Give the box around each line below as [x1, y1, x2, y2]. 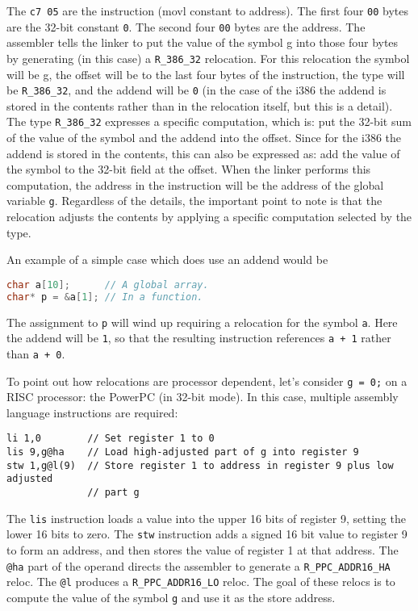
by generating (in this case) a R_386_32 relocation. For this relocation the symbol [6, 49, 410, 66]
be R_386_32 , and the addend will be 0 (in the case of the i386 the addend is [6, 82, 387, 98]
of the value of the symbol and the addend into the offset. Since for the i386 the [6, 129, 402, 146]
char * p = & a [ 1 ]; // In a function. [6, 291, 203, 303]
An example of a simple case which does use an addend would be [6, 251, 328, 268]
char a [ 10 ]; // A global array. [6, 278, 209, 291]
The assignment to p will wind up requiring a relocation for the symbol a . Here [6, 313, 398, 330]
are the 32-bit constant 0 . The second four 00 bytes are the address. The [6, 18, 366, 35]
